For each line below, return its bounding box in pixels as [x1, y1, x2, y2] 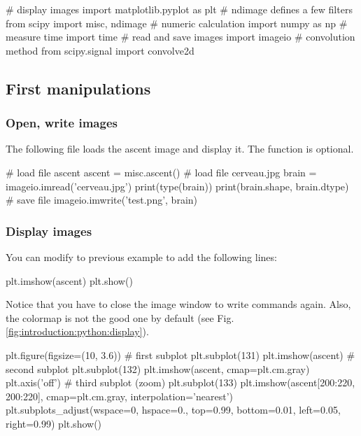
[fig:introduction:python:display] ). [6, 324, 149, 339]
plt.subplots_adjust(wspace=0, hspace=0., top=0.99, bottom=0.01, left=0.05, [6, 402, 341, 417]
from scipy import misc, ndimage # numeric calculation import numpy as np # [6, 15, 348, 30]
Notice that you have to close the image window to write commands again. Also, [6, 297, 351, 311]
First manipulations [6, 77, 151, 99]
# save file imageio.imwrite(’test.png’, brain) [6, 192, 198, 207]
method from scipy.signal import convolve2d [6, 43, 194, 57]
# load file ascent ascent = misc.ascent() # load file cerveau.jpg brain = [6, 164, 317, 179]
